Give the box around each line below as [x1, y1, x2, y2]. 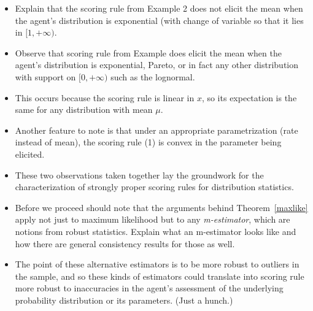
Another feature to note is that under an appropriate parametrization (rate [15, 123, 298, 136]
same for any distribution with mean [15, 103, 153, 116]
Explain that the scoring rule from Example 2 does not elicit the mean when [15, 2, 303, 14]
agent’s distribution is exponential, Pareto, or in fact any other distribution [15, 58, 299, 71]
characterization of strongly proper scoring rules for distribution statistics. [15, 180, 294, 193]
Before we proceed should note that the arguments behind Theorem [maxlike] [15, 201, 308, 213]
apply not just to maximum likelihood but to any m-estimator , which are [15, 213, 290, 226]
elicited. [15, 147, 45, 160]
